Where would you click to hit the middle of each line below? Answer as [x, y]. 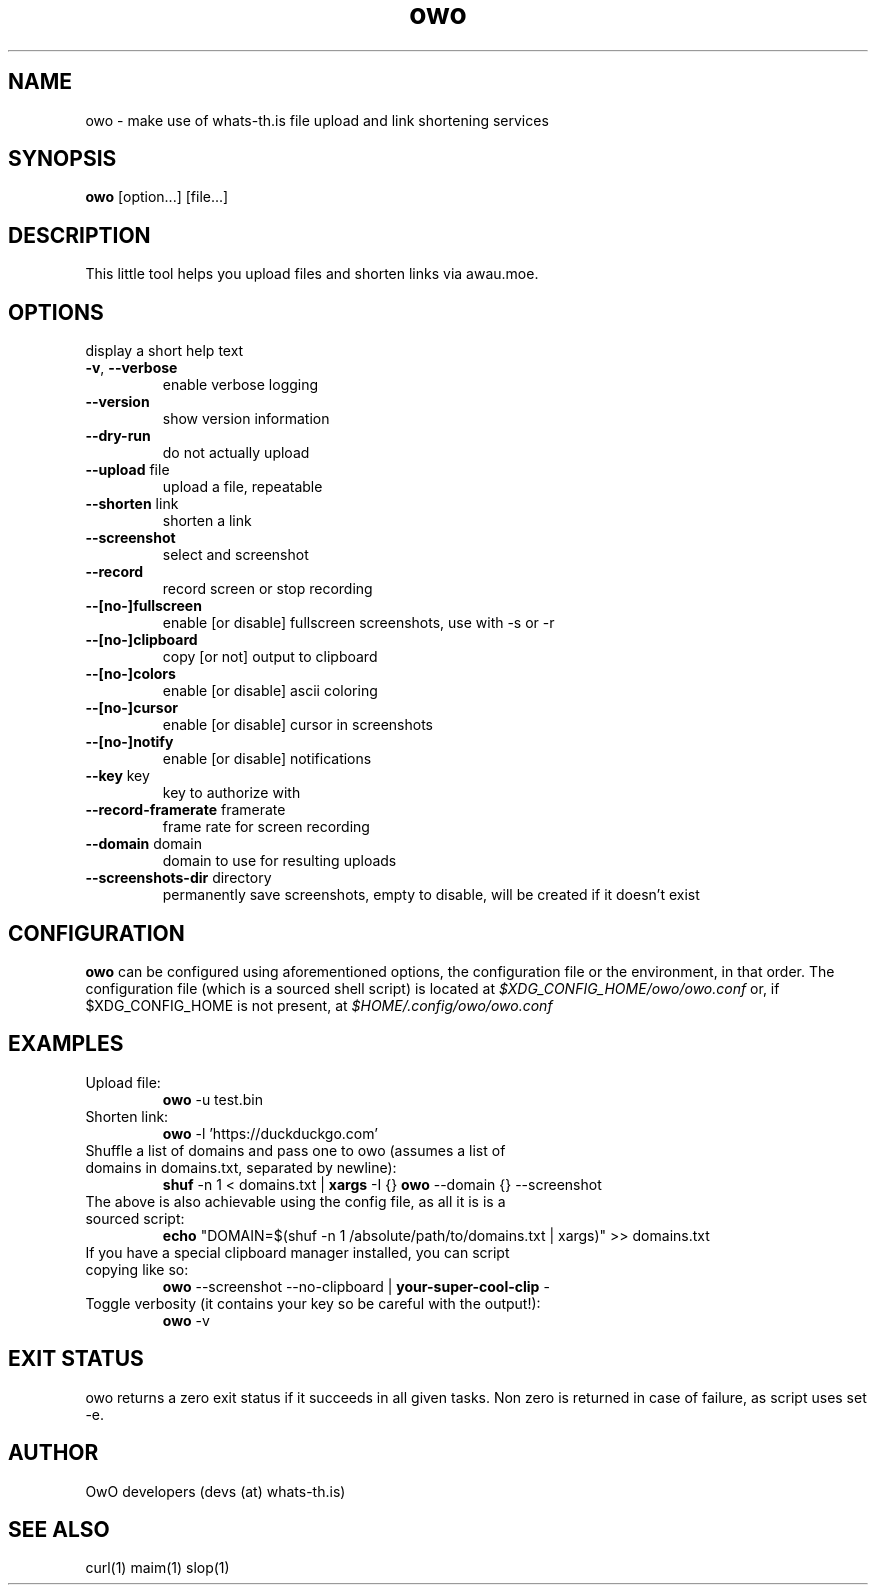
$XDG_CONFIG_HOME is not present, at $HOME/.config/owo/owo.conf [319, 1005]
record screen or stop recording [267, 589]
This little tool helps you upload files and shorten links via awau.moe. [312, 274]
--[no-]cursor [131, 708]
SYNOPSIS [62, 159]
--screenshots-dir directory [178, 878]
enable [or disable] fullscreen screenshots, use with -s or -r [358, 623]
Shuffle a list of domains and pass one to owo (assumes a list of [295, 1150]
